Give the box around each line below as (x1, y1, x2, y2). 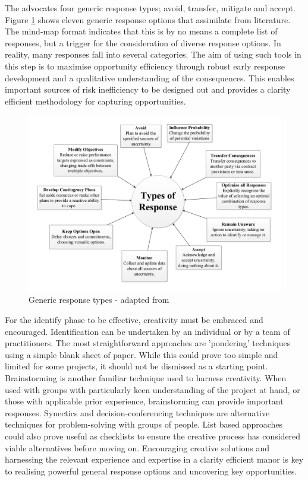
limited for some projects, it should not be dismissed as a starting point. (5, 360, 268, 372)
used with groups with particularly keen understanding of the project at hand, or (5, 383, 300, 395)
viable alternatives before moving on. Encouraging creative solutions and (5, 441, 270, 454)
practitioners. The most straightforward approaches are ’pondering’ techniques (5, 337, 291, 349)
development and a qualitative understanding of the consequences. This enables (5, 71, 294, 84)
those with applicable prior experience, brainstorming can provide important (5, 395, 284, 407)
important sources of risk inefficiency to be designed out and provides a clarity (5, 83, 291, 96)
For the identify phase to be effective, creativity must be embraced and (5, 314, 263, 325)
